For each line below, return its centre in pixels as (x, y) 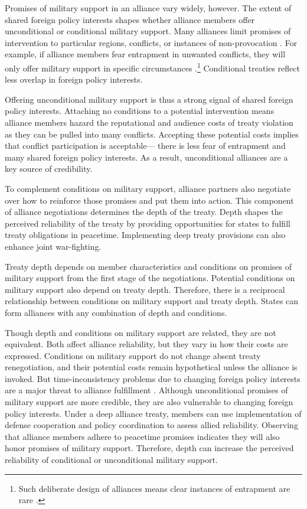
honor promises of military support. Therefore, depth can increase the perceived (149, 448)
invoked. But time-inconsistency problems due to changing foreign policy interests (153, 378)
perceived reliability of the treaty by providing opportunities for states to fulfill (148, 223)
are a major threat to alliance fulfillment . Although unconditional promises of (146, 390)
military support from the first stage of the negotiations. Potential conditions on (150, 278)
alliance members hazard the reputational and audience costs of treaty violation (149, 122)
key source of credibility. (49, 169)
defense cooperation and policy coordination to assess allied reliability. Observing (151, 425)
